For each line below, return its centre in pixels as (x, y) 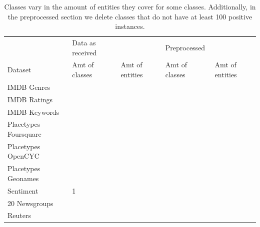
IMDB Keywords (33, 112)
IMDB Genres (29, 87)
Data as (84, 43)
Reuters (19, 215)
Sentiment (23, 190)
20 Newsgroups (30, 203)
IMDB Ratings (30, 99)
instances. (130, 26)
